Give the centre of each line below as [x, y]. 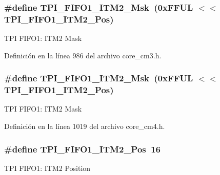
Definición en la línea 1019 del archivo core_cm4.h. [85, 126]
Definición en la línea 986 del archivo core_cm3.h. [83, 55]
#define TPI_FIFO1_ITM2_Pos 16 [82, 149]
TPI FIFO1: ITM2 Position [47, 168]
